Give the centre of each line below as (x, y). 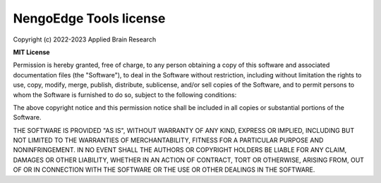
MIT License (31, 52)
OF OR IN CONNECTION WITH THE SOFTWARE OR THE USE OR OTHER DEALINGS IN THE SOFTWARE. (164, 170)
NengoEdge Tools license (89, 18)
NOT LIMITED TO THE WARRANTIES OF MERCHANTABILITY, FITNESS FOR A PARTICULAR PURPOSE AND (168, 140)
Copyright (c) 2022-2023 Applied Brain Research (85, 39)
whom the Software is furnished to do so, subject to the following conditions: (125, 94)
